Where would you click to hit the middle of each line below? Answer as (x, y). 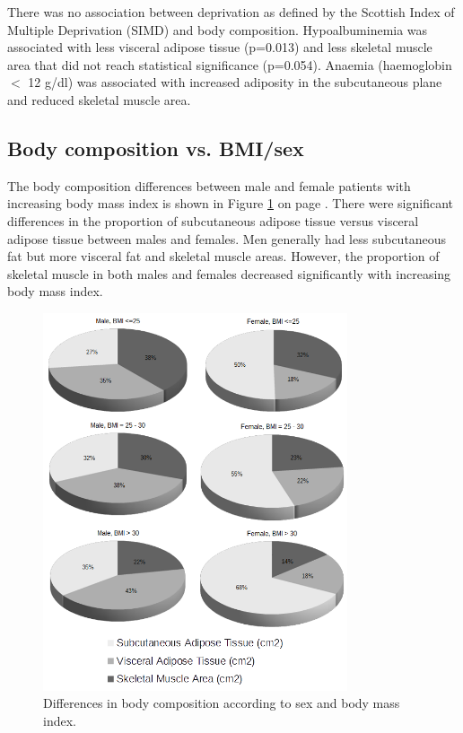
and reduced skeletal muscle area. (99, 99)
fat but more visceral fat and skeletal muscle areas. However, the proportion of (223, 256)
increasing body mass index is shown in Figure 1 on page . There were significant (231, 203)
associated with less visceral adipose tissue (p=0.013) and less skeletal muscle (220, 47)
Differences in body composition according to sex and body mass (222, 703)
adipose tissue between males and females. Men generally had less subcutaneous (227, 238)
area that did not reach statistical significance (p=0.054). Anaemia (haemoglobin (230, 64)
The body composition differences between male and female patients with (209, 185)
